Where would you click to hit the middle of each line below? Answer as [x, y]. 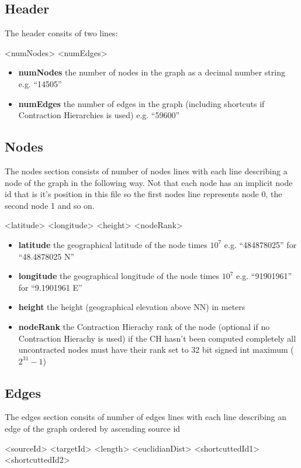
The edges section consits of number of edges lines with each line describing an [146, 417]
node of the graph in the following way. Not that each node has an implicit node [149, 182]
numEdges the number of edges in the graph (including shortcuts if [141, 103]
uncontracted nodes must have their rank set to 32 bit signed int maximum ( [156, 350]
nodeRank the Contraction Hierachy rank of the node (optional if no [144, 326]
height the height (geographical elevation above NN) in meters [132, 307]
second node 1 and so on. [50, 205]
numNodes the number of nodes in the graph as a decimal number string [152, 72]
